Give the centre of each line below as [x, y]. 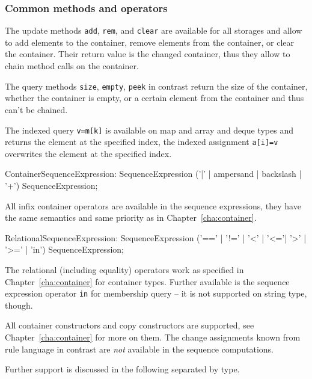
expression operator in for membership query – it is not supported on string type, [156, 293]
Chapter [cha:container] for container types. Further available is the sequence [147, 281]
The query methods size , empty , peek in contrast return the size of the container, [156, 86]
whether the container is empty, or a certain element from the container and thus [154, 98]
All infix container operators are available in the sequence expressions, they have [153, 205]
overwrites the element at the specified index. [88, 153]
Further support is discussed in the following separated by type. [122, 369]
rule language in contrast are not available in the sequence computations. [139, 349]
